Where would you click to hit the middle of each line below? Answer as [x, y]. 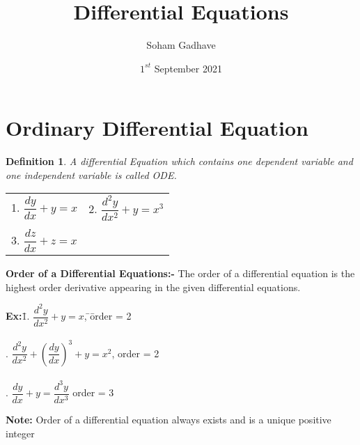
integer [20, 433]
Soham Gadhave [181, 45]
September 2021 [188, 68]
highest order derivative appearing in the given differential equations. [153, 287]
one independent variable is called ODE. [91, 174]
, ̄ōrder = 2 [108, 316]
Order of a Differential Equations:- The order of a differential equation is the [180, 273]
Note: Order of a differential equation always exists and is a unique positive [169, 420]
